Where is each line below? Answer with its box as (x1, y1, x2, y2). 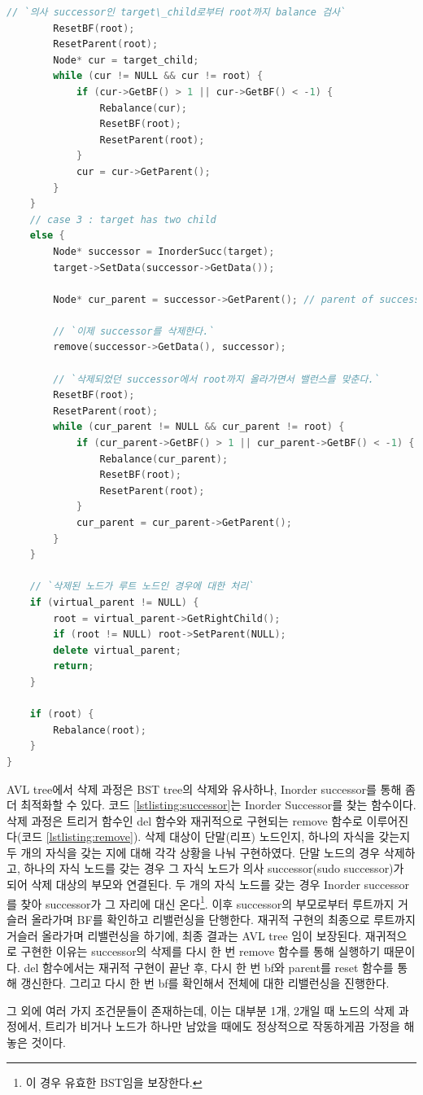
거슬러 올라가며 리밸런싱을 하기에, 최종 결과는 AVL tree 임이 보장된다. (7, 926, 362, 944)
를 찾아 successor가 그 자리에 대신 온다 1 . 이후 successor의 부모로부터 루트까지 (7, 892, 395, 912)
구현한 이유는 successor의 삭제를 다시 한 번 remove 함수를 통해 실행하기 (20, 943, 381, 960)
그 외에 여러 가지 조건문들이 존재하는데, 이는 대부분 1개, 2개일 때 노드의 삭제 (7, 1001, 395, 1018)
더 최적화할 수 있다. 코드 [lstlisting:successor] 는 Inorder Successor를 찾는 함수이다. (7, 796, 416, 813)
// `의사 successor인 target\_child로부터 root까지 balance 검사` (7, 7, 347, 18)
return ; (53, 660, 94, 672)
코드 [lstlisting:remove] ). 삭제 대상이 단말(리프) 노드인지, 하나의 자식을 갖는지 (21, 828, 411, 845)
